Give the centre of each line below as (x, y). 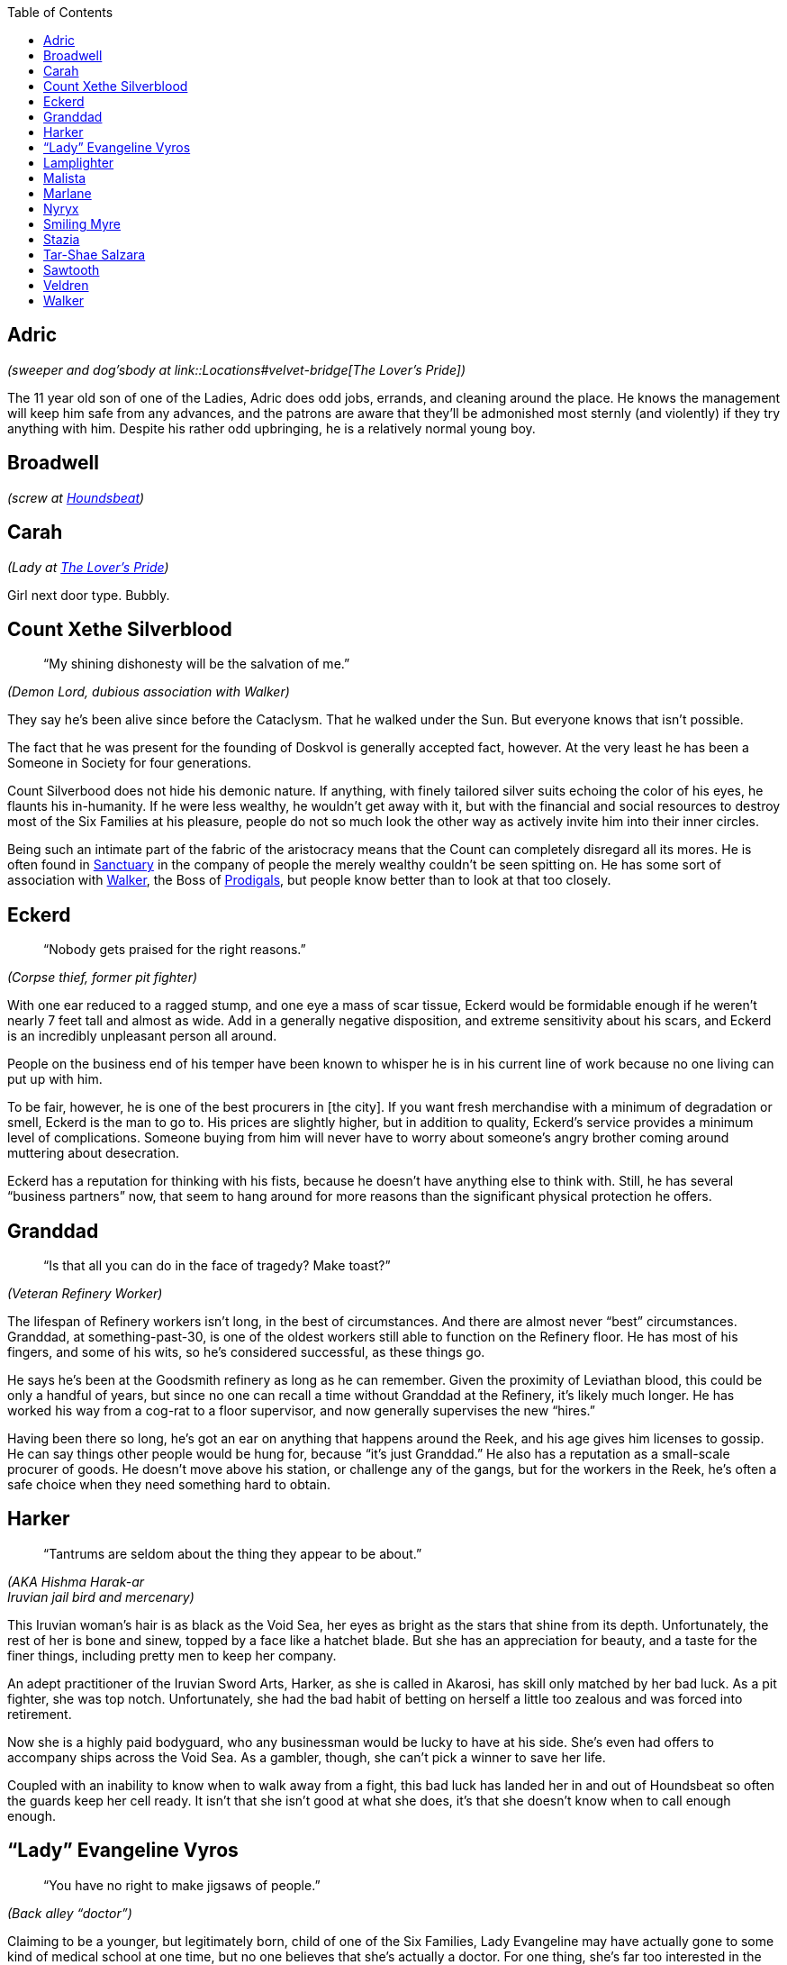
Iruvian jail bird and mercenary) (101, 1597)
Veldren (66, 285)
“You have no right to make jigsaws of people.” (182, 1885)
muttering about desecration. (94, 1153)
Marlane (68, 193)
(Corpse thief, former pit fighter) (103, 978)
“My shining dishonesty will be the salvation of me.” (197, 664)
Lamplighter (79, 163)
